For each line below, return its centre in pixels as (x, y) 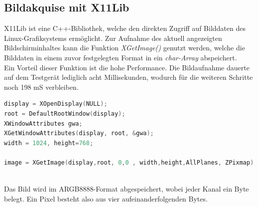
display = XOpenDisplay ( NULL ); (56, 104)
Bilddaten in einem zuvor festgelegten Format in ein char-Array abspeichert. (121, 57)
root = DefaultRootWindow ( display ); (65, 113)
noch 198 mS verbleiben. (41, 87)
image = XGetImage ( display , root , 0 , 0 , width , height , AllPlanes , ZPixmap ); (131, 162)
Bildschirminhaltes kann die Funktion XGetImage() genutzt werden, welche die (125, 48)
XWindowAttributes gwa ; (43, 123)
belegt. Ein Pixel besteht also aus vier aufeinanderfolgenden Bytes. (106, 198)
